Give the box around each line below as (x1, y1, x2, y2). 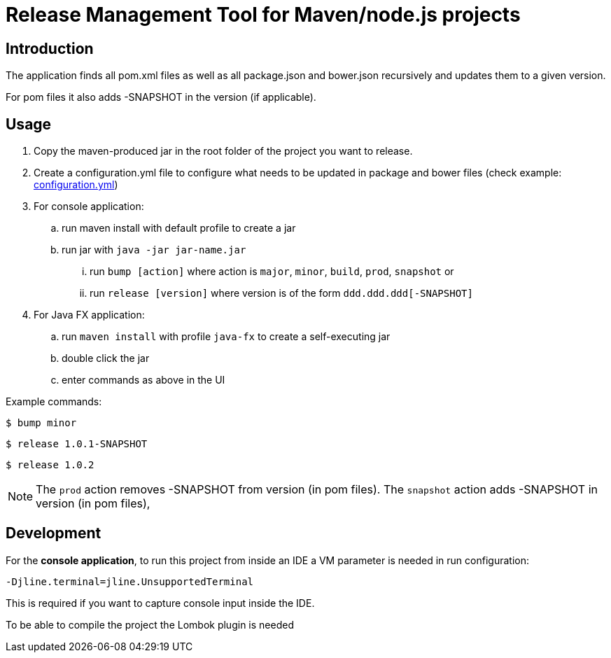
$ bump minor (6, 417, 77, 429)
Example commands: (6, 395, 102, 408)
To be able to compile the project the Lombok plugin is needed (6, 618, 294, 631)
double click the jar (62, 352, 150, 365)
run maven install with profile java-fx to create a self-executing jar (62, 330, 391, 343)
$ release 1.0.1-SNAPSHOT (6, 438, 148, 450)
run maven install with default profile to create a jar (62, 222, 296, 234)
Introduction (6, 39, 94, 57)
